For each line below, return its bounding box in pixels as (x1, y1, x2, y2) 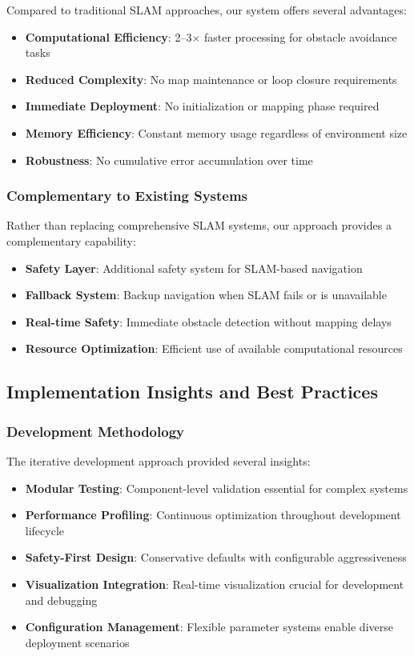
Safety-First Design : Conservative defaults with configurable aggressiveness (25, 549, 407, 566)
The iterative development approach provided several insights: (6, 452, 311, 469)
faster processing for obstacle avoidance (203, 28, 397, 45)
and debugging (25, 591, 98, 608)
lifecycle (25, 522, 65, 538)
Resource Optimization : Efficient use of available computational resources (25, 340, 403, 357)
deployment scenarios (25, 634, 130, 650)
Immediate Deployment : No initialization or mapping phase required (25, 98, 380, 114)
